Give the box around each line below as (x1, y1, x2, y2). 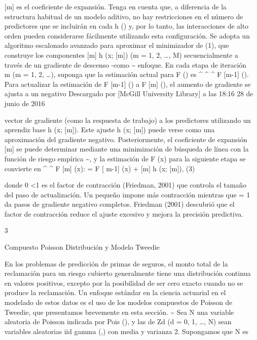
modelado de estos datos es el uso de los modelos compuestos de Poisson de (4, 297, 232, 307)
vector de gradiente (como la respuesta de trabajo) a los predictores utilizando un (4, 114, 251, 125)
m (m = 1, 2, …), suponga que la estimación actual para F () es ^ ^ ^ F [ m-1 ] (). (4, 69, 249, 79)
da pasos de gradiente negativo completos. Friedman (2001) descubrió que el (4, 199, 235, 209)
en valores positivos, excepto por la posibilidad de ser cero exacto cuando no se (4, 277, 243, 288)
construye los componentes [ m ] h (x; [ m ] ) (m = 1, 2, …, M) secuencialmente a (4, 49, 238, 60)
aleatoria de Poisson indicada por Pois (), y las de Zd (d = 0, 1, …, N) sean (4, 316, 232, 327)
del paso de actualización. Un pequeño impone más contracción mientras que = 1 (4, 189, 250, 199)
